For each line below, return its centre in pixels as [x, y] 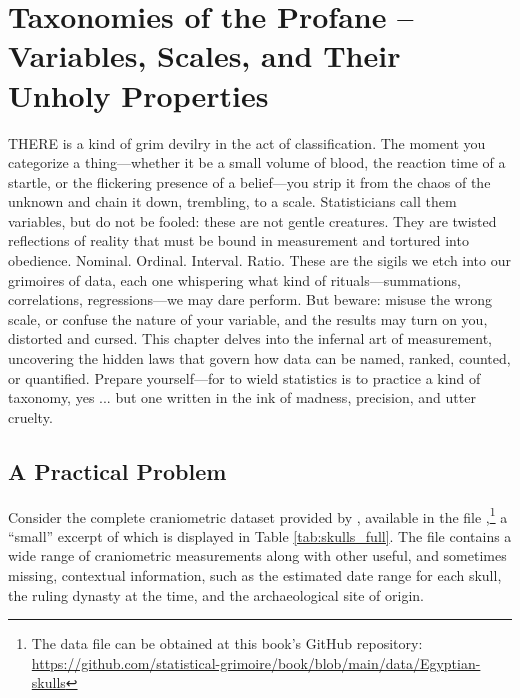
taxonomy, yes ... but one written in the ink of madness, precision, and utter [242, 397]
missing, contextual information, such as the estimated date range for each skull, [255, 575]
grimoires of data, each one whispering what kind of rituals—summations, [234, 279]
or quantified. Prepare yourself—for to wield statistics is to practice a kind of [244, 377]
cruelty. [30, 416]
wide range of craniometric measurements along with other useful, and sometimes [257, 555]
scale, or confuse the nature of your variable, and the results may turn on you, [248, 318]
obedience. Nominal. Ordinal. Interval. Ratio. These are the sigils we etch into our [260, 260]
